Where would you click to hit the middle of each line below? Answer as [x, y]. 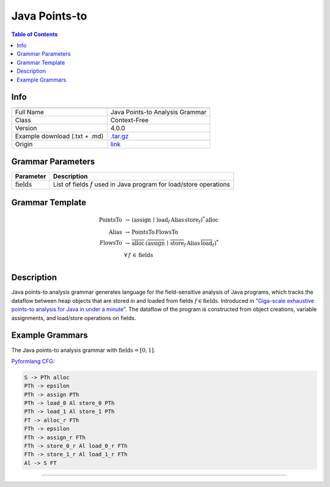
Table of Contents [35, 34]
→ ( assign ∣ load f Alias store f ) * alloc [172, 220]
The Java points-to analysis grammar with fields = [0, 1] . [83, 350]
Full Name [29, 112]
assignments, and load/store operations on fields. [74, 318]
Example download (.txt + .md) [59, 136]
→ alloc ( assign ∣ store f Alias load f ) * [172, 243]
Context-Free [130, 121]
